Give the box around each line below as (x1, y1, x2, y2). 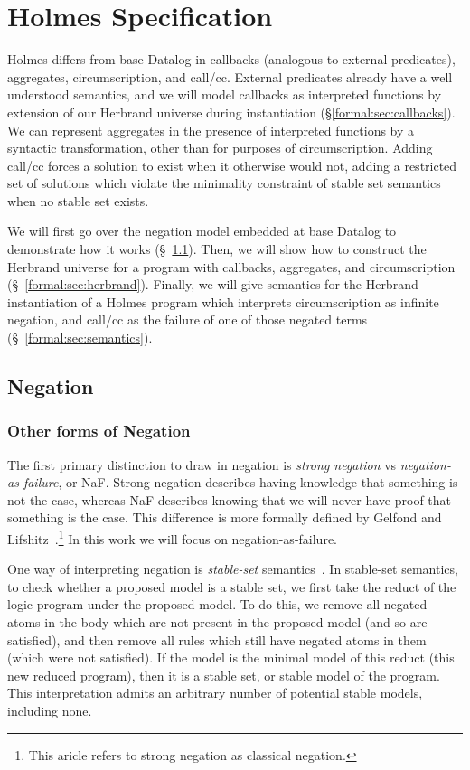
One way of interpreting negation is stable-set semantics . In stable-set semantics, (7, 559, 458, 578)
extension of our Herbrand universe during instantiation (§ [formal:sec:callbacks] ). (7, 102, 456, 121)
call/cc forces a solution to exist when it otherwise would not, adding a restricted (7, 155, 457, 174)
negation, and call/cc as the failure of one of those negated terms (7, 310, 368, 329)
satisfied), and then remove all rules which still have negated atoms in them (7, 630, 427, 649)
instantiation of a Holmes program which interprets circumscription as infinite (7, 292, 439, 311)
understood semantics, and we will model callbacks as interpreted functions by (7, 85, 442, 104)
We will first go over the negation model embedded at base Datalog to (7, 221, 397, 240)
